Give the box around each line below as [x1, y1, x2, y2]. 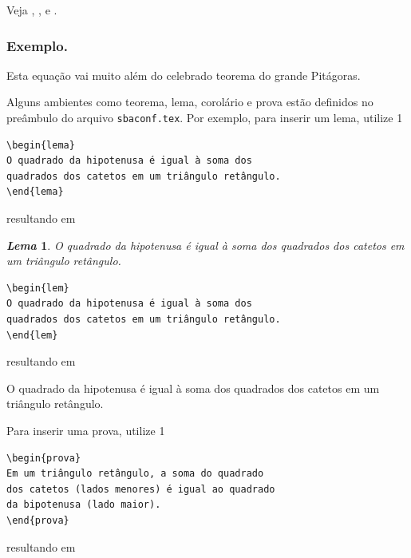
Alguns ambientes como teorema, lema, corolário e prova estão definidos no [6, 93, 373, 110]
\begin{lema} [6, 139, 75, 151]
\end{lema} [6, 186, 64, 198]
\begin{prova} [6, 452, 81, 464]
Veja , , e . [6, 2, 57, 18]
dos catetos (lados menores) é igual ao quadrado [6, 483, 275, 495]
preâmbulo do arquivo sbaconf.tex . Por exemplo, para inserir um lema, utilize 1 [6, 109, 403, 125]
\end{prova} [6, 514, 69, 526]
